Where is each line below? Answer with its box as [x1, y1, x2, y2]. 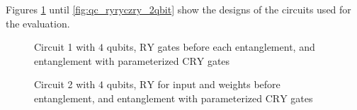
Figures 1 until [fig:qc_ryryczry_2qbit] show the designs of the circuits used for [6, 2, 351, 16]
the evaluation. [6, 16, 70, 30]
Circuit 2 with [34, 77, 96, 92]
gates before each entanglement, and [157, 39, 315, 54]
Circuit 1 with [34, 39, 96, 54]
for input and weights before [157, 77, 280, 92]
